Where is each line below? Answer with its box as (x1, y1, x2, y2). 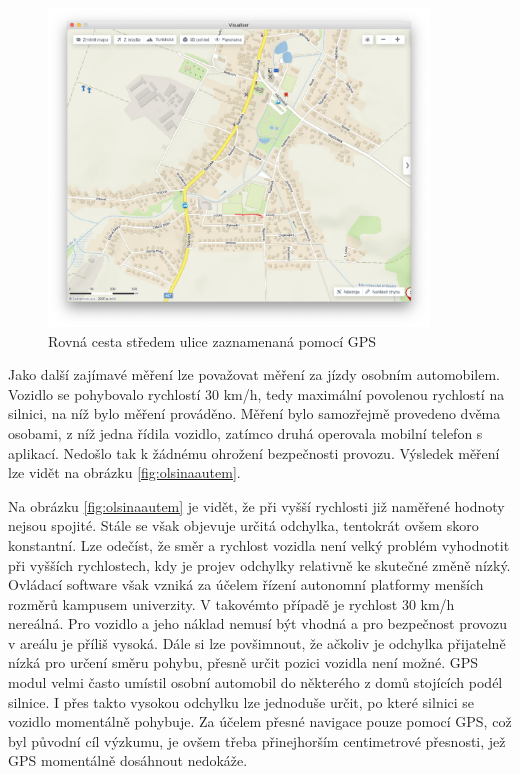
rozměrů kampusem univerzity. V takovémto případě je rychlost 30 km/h (8, 593, 455, 614)
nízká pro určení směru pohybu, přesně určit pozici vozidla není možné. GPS (8, 652, 479, 673)
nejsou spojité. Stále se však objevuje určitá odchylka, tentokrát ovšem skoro (8, 515, 479, 536)
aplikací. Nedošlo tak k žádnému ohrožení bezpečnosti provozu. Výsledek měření (8, 442, 500, 463)
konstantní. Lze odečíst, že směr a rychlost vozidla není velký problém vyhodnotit (8, 534, 510, 555)
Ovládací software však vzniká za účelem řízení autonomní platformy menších (8, 574, 484, 595)
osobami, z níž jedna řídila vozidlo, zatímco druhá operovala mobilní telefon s (8, 422, 483, 443)
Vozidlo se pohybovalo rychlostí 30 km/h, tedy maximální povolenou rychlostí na (8, 383, 505, 404)
